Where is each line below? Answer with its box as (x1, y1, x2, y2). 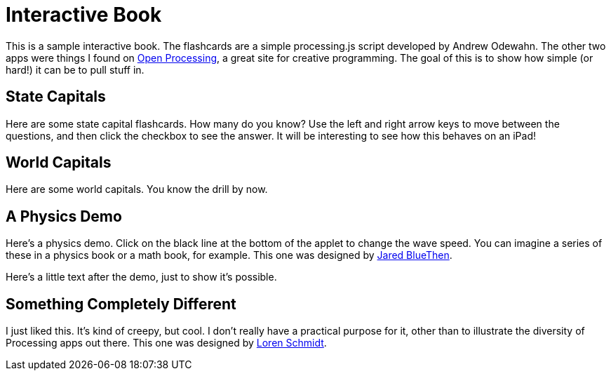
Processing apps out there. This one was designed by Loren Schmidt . (6, 337, 327, 349)
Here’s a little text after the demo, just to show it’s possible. (6, 271, 277, 283)
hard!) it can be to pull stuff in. (6, 63, 145, 76)
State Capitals (6, 88, 106, 106)
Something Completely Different (6, 295, 236, 313)
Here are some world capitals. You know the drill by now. (6, 183, 268, 196)
